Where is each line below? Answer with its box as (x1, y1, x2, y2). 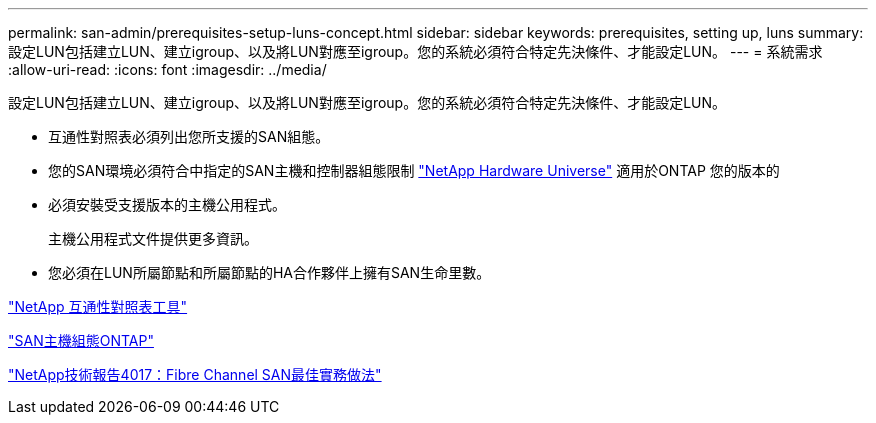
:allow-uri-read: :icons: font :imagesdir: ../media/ (8, 61, 327, 78)
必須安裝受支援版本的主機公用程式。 (48, 196, 286, 213)
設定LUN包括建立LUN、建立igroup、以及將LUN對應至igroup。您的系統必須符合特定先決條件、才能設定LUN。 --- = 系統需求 (8, 43, 823, 60)
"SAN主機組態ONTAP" (8, 332, 154, 349)
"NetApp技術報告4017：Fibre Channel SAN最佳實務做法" (8, 366, 382, 383)
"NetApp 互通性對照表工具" (8, 298, 188, 315)
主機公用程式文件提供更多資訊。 (48, 230, 258, 247)
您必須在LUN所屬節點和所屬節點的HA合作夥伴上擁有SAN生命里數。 (48, 264, 491, 281)
